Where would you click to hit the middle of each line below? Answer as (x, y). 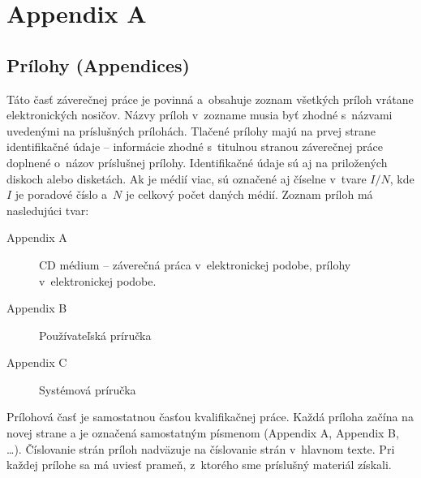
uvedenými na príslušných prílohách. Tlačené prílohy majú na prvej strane (191, 130)
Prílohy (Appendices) (98, 65)
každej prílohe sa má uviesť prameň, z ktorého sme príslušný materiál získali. (199, 465)
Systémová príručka (88, 389)
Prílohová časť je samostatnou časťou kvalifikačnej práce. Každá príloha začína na (210, 417)
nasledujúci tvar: (48, 210)
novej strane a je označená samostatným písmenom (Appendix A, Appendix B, (203, 433)
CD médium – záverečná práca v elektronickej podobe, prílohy (195, 264)
